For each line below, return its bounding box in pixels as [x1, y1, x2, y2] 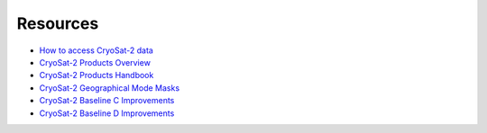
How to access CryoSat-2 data [39, 45, 153, 56]
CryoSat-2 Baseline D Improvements [39, 108, 175, 119]
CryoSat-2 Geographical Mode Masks [39, 82, 180, 93]
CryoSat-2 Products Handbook [39, 70, 154, 81]
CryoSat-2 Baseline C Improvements [39, 95, 175, 106]
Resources [16, 13, 99, 33]
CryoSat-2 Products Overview [39, 57, 151, 67]
